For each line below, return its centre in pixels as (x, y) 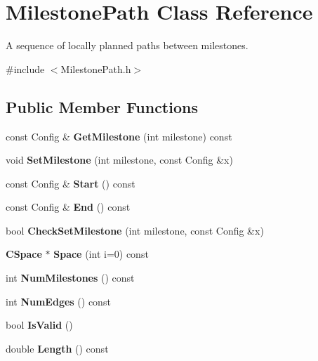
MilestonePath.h (96, 68)
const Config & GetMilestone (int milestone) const (119, 136)
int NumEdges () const (58, 301)
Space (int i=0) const (101, 254)
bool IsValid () (39, 325)
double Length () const (57, 348)
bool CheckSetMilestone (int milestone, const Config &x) (135, 230)
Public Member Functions (102, 106)
